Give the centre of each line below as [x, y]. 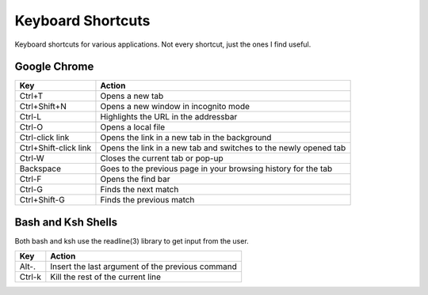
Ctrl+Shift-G [42, 200]
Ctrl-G [31, 190]
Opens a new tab [132, 96]
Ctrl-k [30, 277]
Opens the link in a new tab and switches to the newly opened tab [223, 148]
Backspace [40, 168]
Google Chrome [54, 67]
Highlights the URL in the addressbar [169, 117]
